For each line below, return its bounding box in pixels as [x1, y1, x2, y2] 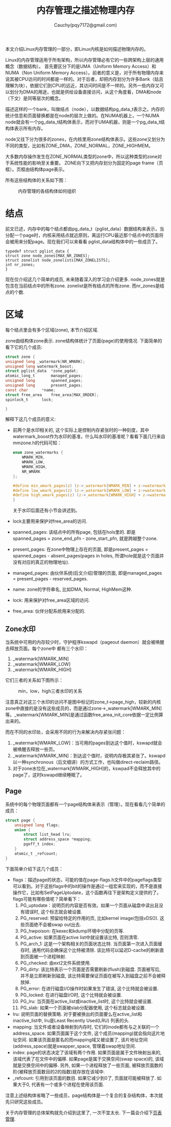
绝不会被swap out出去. [34, 921, 81, 927]
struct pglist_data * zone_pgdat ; [5, 369, 79, 374]
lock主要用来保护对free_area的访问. [12, 518, 88, 525]
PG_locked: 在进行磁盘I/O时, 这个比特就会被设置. [20, 991, 123, 998]
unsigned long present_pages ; [5, 383, 83, 388]
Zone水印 [5, 624, 36, 633]
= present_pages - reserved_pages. [12, 576, 88, 582]
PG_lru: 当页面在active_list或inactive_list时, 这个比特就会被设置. [20, 998, 153, 1004]
